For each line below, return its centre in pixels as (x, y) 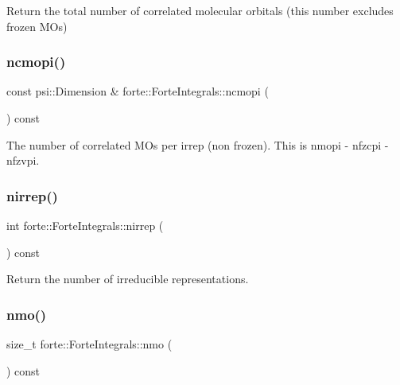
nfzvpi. (23, 160)
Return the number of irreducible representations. (128, 279)
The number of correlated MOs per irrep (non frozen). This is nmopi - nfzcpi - (198, 144)
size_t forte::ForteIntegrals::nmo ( (89, 344)
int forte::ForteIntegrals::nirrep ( (85, 225)
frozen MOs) (37, 26)
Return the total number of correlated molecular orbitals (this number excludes (200, 10)
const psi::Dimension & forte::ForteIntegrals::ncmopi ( (138, 91)
